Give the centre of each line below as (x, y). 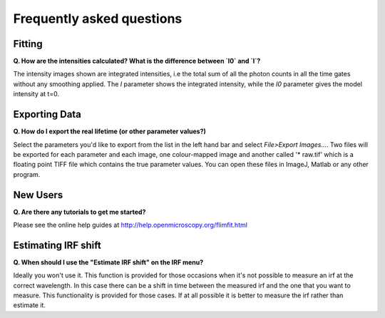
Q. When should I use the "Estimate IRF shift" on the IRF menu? (108, 262)
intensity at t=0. (36, 94)
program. (27, 174)
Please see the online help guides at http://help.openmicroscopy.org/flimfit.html (130, 225)
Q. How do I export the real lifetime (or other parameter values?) (110, 131)
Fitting (28, 44)
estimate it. (30, 305)
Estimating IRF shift (57, 245)
